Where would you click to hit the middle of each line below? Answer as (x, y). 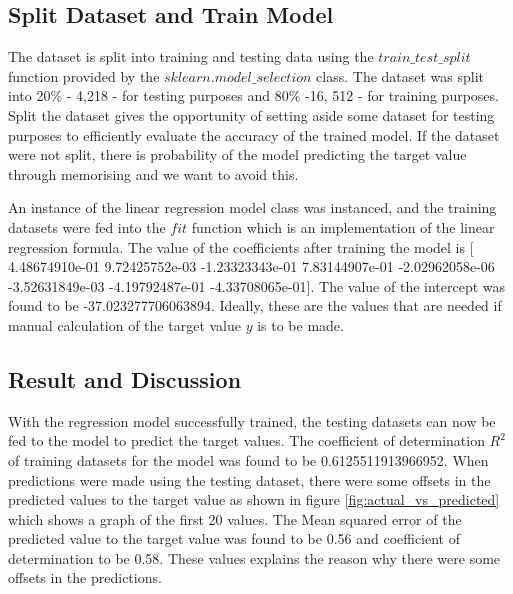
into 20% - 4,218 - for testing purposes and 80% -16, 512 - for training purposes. (253, 95)
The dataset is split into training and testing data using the (191, 56)
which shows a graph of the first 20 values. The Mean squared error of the (235, 518)
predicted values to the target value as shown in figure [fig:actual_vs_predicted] (254, 499)
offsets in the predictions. (85, 577)
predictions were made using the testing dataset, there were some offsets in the (249, 479)
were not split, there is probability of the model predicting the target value (237, 154)
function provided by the (84, 75)
